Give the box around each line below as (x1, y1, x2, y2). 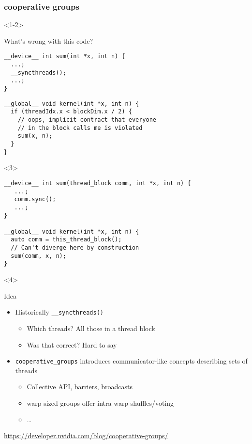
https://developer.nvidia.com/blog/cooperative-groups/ (4, 430, 168, 441)
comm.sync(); (14, 196, 56, 203)
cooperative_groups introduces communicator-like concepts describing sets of (15, 356, 248, 366)
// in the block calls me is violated (17, 124, 143, 131)
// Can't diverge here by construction (11, 244, 139, 252)
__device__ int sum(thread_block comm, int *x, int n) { (4, 179, 191, 187)
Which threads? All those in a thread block (27, 323, 155, 333)
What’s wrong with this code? (4, 35, 93, 46)
